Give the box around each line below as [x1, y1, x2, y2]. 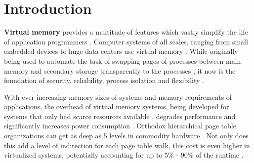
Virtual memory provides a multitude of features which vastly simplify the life [4, 27, 248, 37]
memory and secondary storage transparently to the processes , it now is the [4, 65, 236, 76]
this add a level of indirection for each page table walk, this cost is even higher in [4, 140, 250, 150]
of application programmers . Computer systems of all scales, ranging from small [4, 36, 248, 46]
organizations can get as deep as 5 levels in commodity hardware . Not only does [4, 130, 249, 141]
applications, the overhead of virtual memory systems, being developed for [4, 101, 229, 112]
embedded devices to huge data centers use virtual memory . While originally [4, 46, 238, 56]
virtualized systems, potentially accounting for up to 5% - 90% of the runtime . [4, 150, 244, 160]
